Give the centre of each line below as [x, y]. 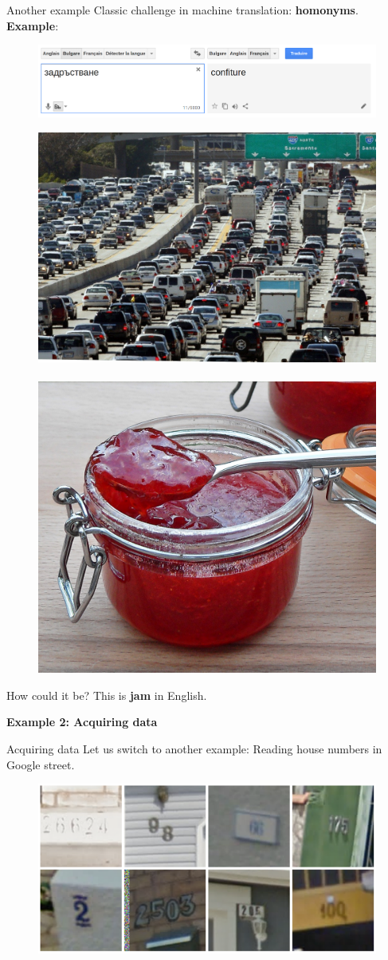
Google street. [41, 764]
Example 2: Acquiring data [82, 722]
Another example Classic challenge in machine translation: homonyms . [182, 10]
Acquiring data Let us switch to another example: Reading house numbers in [194, 749]
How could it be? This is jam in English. [107, 695]
